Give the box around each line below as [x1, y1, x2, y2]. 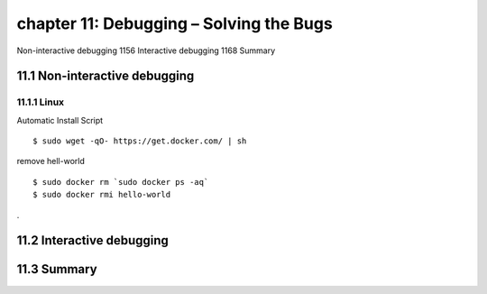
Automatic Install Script [16, 115, 104, 125]
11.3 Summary [16, 262, 98, 277]
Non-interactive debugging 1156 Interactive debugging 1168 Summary [16, 45, 276, 56]
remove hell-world [16, 156, 85, 167]
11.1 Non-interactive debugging [16, 69, 195, 84]
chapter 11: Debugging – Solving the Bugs [16, 14, 333, 33]
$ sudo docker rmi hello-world [32, 189, 171, 200]
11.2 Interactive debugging [16, 233, 169, 248]
